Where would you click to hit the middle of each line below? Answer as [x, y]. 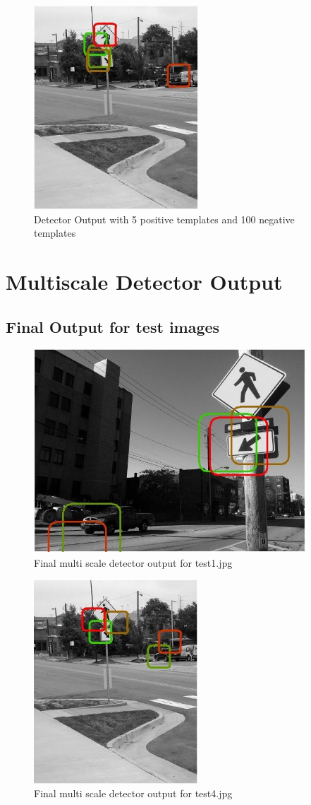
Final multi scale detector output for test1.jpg [133, 562]
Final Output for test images [113, 326]
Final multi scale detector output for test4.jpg [133, 793]
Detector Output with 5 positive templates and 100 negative [164, 219]
